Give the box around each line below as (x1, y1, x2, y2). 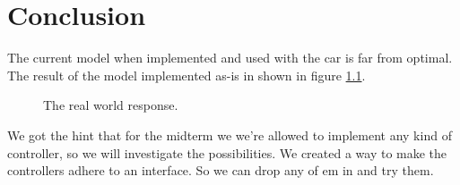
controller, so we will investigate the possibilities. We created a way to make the (7, 143, 447, 162)
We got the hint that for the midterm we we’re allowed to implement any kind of (7, 125, 452, 144)
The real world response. (43, 96, 178, 114)
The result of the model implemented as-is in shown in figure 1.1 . (7, 65, 366, 84)
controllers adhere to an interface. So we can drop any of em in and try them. (7, 161, 434, 180)
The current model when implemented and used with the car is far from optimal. (7, 48, 453, 67)
